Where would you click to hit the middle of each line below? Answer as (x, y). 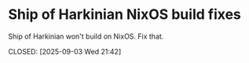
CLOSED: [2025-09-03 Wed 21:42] (65, 51)
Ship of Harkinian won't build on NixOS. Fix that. (86, 36)
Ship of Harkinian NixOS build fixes (125, 15)
